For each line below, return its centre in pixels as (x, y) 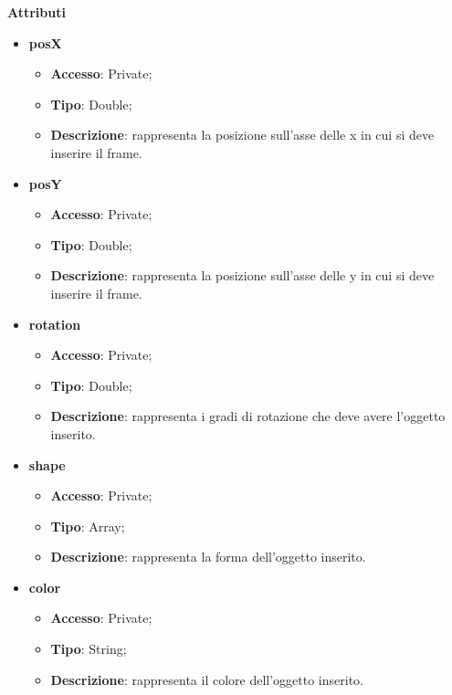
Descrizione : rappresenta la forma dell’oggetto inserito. (208, 557)
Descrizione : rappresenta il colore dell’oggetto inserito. (207, 679)
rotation (55, 324)
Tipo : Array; (88, 526)
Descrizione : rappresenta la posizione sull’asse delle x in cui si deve (242, 135)
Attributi (37, 12)
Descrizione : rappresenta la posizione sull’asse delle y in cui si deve (242, 275)
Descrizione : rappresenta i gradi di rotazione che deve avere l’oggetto (248, 416)
